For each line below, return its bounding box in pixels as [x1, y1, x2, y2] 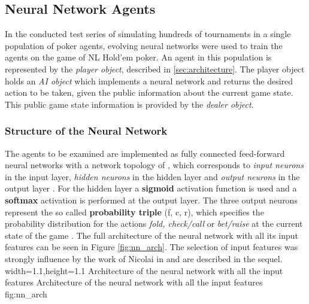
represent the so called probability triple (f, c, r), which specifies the [5, 205, 264, 218]
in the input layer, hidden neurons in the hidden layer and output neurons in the [5, 170, 300, 183]
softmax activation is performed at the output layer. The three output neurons [5, 193, 298, 206]
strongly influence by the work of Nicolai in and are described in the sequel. [5, 252, 283, 265]
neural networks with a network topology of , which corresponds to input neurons [5, 159, 304, 171]
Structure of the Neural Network [5, 123, 168, 138]
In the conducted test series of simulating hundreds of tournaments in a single [5, 28, 291, 40]
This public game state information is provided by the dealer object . [5, 98, 254, 110]
